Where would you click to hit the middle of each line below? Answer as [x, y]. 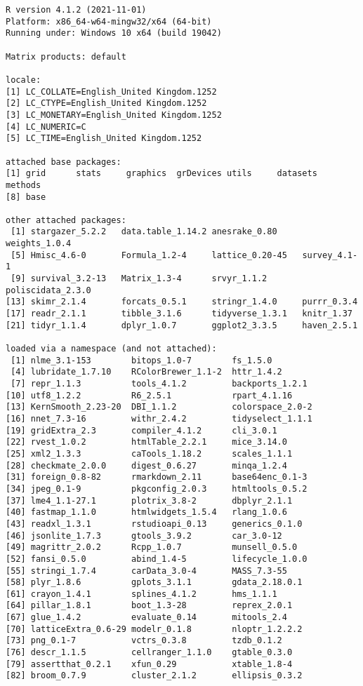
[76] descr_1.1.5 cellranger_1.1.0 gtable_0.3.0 [149, 653]
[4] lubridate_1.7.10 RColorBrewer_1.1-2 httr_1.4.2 [146, 372]
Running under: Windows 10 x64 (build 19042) [114, 33]
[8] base [26, 197]
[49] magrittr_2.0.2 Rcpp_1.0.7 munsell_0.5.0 [152, 547]
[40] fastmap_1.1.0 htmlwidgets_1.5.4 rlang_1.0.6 [146, 512]
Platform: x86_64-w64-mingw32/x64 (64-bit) [109, 21]
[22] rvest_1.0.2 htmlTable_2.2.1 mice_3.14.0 [146, 442]
